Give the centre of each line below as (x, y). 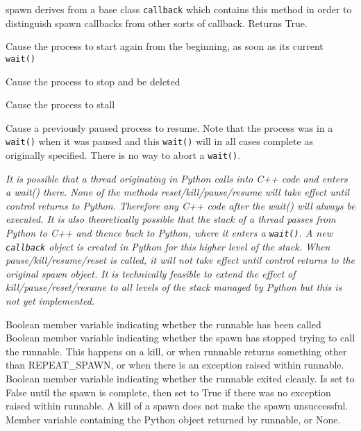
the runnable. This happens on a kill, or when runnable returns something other (176, 351)
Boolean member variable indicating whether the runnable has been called (163, 324)
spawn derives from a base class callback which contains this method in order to (179, 9)
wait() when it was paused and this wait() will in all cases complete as (159, 141)
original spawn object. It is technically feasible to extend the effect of (151, 273)
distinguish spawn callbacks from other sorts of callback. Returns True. (157, 23)
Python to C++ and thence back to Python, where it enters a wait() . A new (169, 232)
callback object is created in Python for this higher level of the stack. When (168, 246)
